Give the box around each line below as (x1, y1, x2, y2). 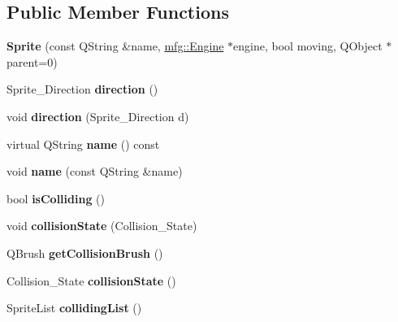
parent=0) (6, 53, 58, 70)
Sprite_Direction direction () (6, 80, 158, 98)
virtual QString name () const (6, 135, 160, 152)
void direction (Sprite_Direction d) (6, 107, 189, 124)
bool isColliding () (6, 189, 105, 207)
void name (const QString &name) (6, 163, 183, 180)
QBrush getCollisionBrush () (6, 244, 163, 261)
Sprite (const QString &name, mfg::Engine (6, 37, 224, 54)
